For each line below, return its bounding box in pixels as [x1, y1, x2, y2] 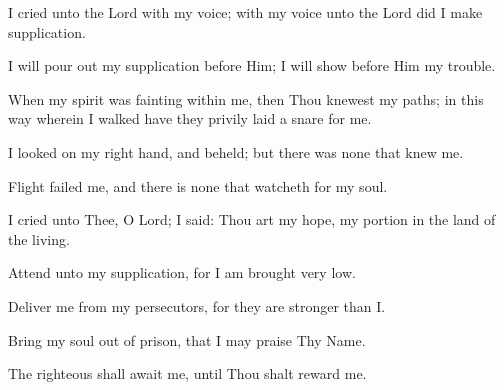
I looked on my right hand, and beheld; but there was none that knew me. [8, 141, 464, 162]
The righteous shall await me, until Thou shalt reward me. [8, 363, 367, 384]
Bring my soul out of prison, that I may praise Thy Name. [8, 329, 366, 350]
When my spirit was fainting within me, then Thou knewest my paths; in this [8, 88, 484, 109]
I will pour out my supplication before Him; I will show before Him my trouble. [8, 55, 496, 76]
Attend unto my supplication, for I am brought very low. [8, 262, 356, 283]
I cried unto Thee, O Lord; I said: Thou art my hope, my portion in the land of [8, 209, 496, 230]
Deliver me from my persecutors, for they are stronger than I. [8, 295, 386, 316]
